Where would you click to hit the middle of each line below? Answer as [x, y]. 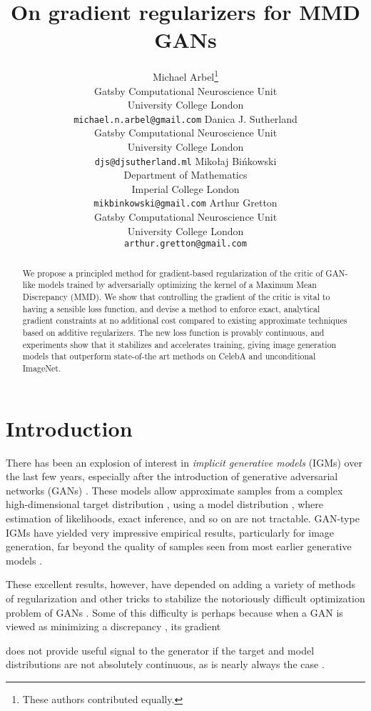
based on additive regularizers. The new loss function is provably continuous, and [173, 333]
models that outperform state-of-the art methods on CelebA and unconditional [169, 356]
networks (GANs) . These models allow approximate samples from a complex [174, 490]
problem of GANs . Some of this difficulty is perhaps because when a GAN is [174, 612]
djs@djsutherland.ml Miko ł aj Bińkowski [185, 160]
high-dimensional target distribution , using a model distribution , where [165, 504]
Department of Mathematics [185, 175]
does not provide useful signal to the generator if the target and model [160, 650]
